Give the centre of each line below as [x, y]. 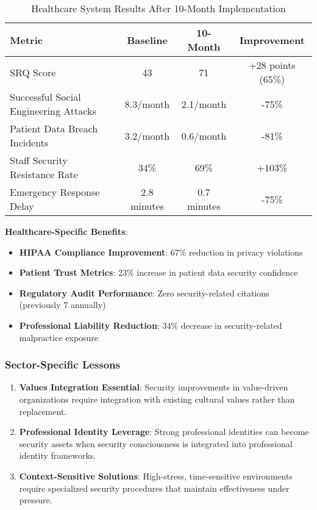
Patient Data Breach [54, 128]
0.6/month [204, 135]
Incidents [29, 142]
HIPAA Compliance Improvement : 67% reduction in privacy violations [161, 252]
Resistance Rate [44, 174]
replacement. [43, 411]
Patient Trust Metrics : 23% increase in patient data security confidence [158, 272]
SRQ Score [33, 72]
